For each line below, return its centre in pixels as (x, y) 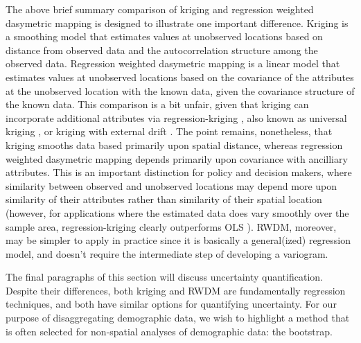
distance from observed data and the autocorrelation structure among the (162, 50)
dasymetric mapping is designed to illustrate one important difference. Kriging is (177, 23)
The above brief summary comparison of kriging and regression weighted (160, 9)
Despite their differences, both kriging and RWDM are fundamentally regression (176, 290)
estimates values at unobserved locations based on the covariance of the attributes (180, 77)
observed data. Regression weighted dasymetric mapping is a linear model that (173, 63)
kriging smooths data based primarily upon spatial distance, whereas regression (174, 144)
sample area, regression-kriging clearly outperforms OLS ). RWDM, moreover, (171, 226)
